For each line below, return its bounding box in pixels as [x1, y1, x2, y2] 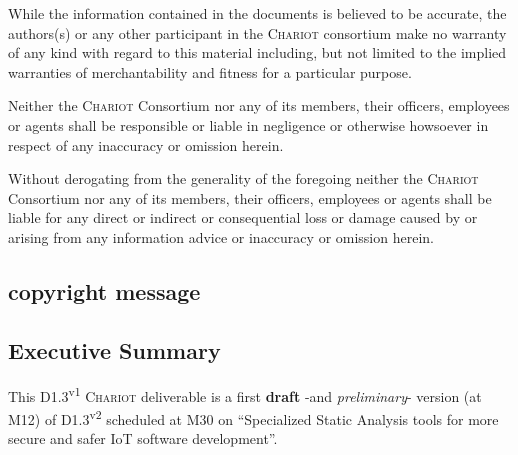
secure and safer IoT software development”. [8, 428, 278, 449]
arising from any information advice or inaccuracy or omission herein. [8, 226, 434, 247]
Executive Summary [8, 334, 221, 365]
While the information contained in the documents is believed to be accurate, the [8, 3, 507, 23]
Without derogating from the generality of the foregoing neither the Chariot [8, 168, 479, 189]
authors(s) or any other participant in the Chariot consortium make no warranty [8, 22, 507, 43]
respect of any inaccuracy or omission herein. [8, 134, 284, 155]
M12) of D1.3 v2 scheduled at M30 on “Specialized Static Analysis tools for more [8, 405, 499, 429]
